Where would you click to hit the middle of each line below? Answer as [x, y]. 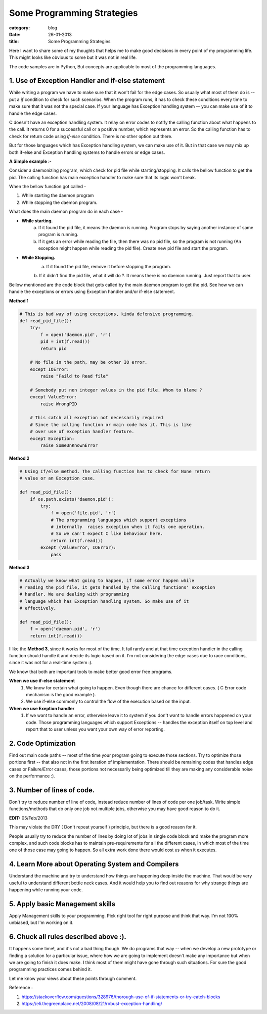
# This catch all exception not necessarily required [96, 418]
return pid [53, 348]
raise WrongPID [59, 404]
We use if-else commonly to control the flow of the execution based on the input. [109, 701]
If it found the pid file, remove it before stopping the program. [109, 266]
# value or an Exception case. [58, 478]
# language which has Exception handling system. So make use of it [104, 601]
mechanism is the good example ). [61, 695]
